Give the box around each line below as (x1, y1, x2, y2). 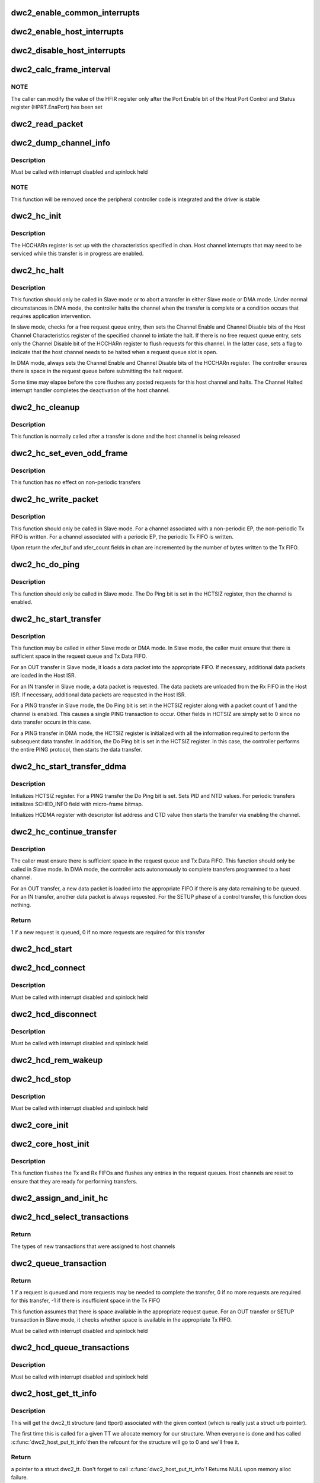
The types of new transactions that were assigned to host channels (11, 1243, 175, 1250)
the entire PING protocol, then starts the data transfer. (11, 746, 142, 753)
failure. (11, 1474, 28, 1481)
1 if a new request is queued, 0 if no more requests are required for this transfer (11, 928, 206, 935)
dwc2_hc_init (11, 211, 62, 221)
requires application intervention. (11, 313, 92, 320)
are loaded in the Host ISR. (11, 672, 76, 679)
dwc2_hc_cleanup (11, 402, 80, 412)
